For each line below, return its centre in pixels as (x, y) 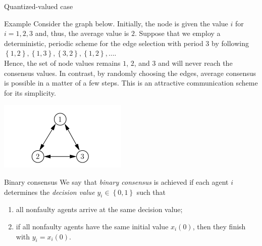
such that (151, 192)
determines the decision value (49, 192)
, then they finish (219, 226)
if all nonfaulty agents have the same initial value (92, 226)
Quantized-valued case (39, 6)
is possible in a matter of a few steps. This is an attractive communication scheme (131, 83)
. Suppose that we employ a (177, 33)
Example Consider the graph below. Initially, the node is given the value (116, 23)
